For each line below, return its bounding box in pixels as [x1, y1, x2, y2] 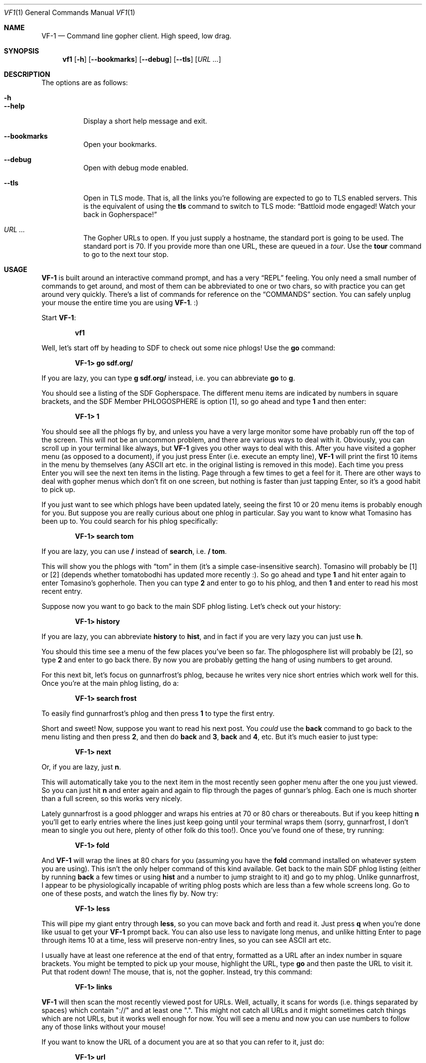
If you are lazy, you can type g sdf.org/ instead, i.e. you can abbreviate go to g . [41, 374, 295, 382]
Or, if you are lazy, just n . [41, 763, 121, 771]
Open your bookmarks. [83, 140, 157, 148]
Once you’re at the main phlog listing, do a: [41, 679, 179, 687]
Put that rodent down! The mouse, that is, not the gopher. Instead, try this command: [41, 968, 312, 976]
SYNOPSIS [4, 47, 39, 55]
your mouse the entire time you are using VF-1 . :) [41, 298, 198, 307]
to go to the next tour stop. [83, 250, 169, 258]
